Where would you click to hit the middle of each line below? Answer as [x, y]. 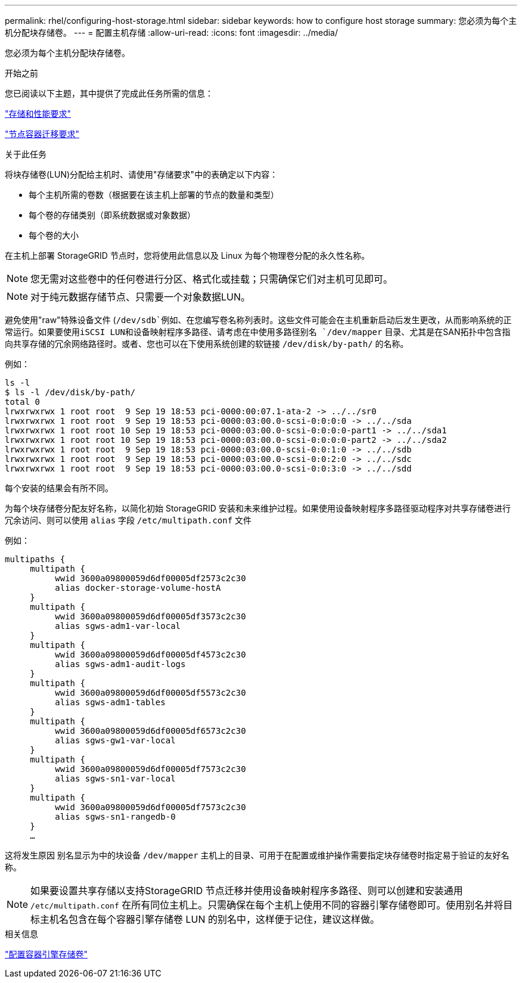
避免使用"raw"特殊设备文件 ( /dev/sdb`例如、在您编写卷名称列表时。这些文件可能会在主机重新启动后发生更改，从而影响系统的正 [258, 320]
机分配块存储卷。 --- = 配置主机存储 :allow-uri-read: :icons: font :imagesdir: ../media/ [172, 32]
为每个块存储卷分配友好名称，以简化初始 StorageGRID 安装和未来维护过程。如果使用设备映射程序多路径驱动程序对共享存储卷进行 [258, 508]
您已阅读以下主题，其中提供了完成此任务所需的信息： [109, 93]
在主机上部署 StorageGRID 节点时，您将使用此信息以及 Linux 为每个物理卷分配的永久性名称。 [187, 255]
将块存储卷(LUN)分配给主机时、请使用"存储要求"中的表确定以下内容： [142, 174]
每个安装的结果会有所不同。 [59, 488]
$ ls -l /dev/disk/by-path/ [70, 392]
